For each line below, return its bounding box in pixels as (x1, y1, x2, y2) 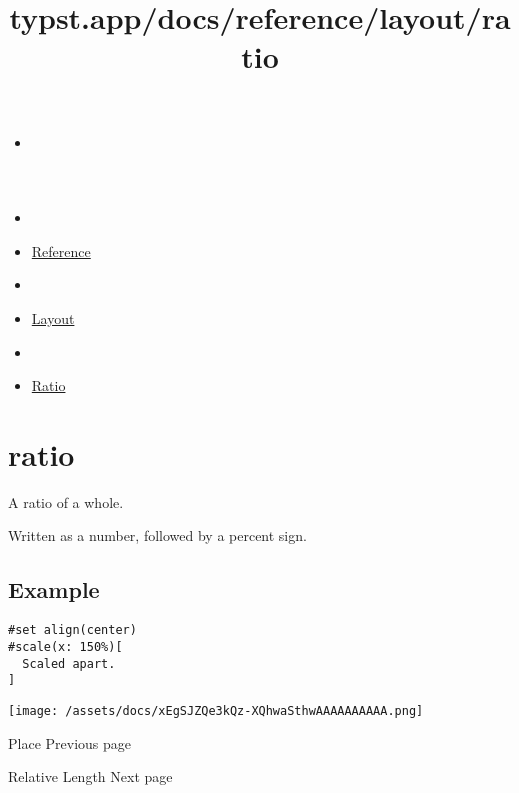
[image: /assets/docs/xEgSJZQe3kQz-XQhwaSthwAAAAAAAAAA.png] (8, 703, 424, 718)
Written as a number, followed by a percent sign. (8, 525, 307, 546)
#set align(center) (8, 623, 137, 638)
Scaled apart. (22, 656, 116, 671)
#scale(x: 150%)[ (8, 639, 123, 654)
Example (8, 574, 100, 605)
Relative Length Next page (8, 766, 173, 787)
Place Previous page (8, 732, 132, 753)
